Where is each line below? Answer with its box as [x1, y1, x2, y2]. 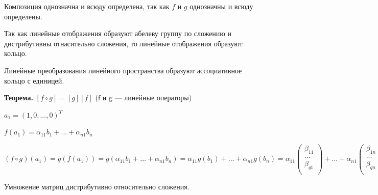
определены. [4, 11, 42, 21]
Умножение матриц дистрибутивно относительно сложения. [4, 181, 190, 191]
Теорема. [4, 92, 33, 103]
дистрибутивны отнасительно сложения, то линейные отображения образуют [4, 38, 243, 48]
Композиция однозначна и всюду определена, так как [4, 1, 170, 11]
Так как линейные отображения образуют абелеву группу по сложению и [4, 28, 231, 39]
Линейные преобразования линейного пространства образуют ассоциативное [4, 65, 242, 75]
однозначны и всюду [190, 1, 253, 11]
